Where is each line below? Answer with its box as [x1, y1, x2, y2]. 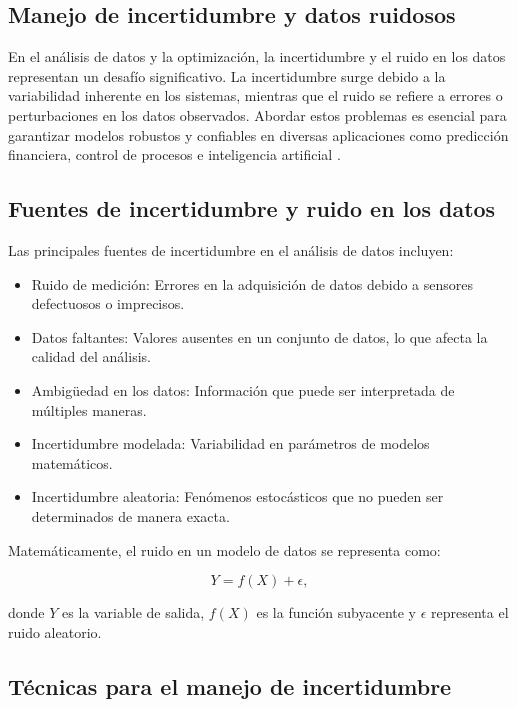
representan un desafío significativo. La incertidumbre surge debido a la [8, 65, 446, 86]
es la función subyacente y [256, 602, 417, 623]
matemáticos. [31, 452, 113, 473]
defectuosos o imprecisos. [31, 293, 185, 314]
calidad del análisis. [31, 346, 151, 367]
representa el [431, 602, 509, 623]
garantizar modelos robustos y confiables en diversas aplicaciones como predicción [8, 124, 509, 145]
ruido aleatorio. [8, 621, 102, 642]
